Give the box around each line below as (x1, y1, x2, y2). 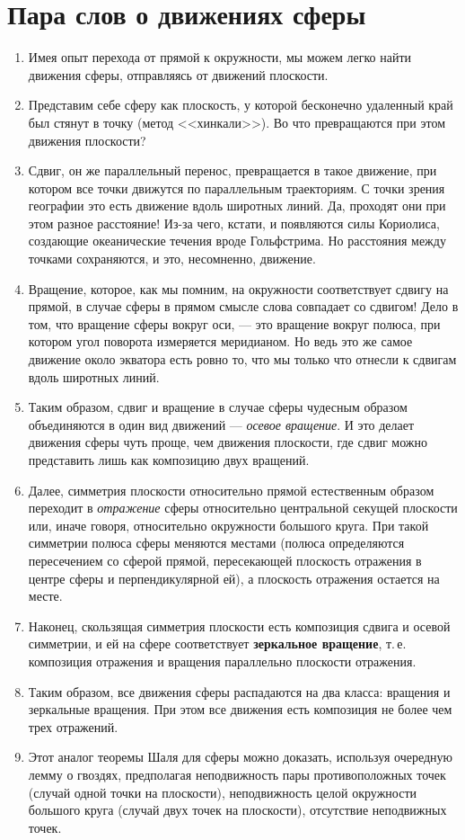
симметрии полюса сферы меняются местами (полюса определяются (28, 533, 405, 552)
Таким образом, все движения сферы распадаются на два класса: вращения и (28, 682, 451, 701)
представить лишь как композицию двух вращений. (28, 451, 310, 469)
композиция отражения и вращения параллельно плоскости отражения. (28, 651, 417, 670)
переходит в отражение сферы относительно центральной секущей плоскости (28, 498, 458, 517)
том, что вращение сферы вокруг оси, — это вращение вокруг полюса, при (28, 314, 441, 333)
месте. (28, 586, 63, 605)
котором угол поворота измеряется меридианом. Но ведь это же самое (28, 332, 413, 351)
